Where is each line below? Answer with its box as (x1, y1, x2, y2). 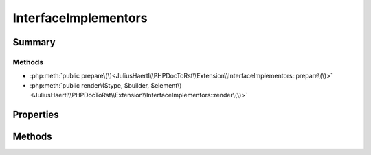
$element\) (150, 81, 182, 89)
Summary (12, 36, 56, 48)
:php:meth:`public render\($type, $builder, (30, 81, 150, 89)
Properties (12, 108, 59, 120)
